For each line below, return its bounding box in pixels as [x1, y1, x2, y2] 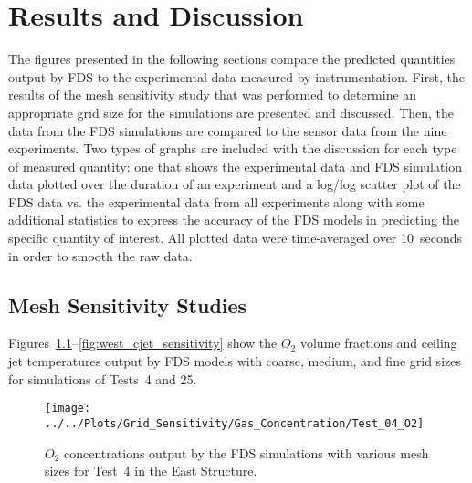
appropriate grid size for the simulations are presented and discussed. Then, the [8, 102, 455, 121]
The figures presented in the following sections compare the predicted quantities [8, 49, 456, 68]
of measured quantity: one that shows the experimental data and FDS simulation [8, 156, 463, 175]
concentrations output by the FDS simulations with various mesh [64, 443, 429, 462]
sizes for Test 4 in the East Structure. [45, 461, 257, 480]
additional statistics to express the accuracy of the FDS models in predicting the [8, 210, 460, 229]
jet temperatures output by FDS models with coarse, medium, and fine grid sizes [8, 352, 461, 371]
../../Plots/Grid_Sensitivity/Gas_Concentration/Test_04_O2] [45, 416, 425, 430]
